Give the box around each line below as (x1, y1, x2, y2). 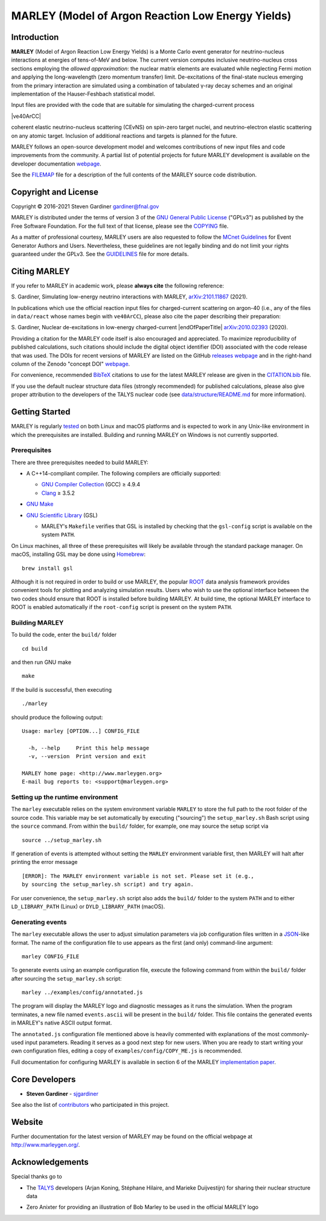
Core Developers (11, 1074, 76, 1084)
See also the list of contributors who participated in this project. (11, 1101, 170, 1109)
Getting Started (11, 407, 71, 417)
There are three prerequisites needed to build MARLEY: (11, 459, 149, 466)
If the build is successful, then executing (11, 686, 112, 693)
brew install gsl (22, 565, 73, 572)
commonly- (281, 1030, 310, 1037)
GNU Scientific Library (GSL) (26, 511, 98, 519)
